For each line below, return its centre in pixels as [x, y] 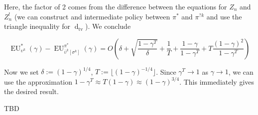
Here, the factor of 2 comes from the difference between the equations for [116, 6]
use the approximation [38, 81]
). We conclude [108, 26]
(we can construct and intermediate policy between [92, 16]
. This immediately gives [217, 81]
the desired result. [31, 91]
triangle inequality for [37, 26]
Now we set [21, 71]
